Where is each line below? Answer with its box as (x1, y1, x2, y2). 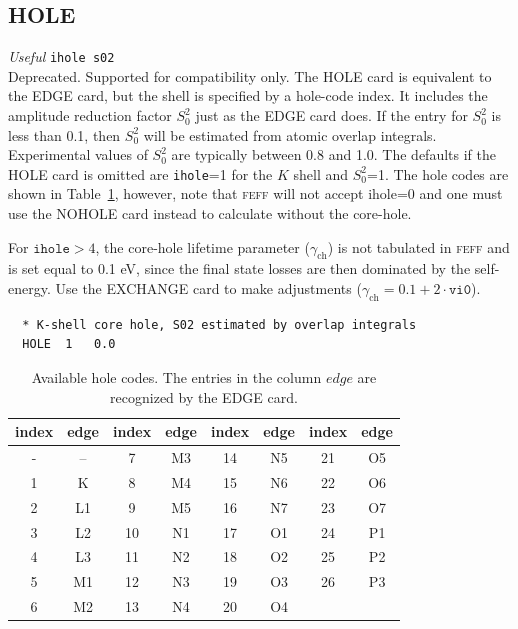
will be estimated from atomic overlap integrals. (143, 124, 437, 145)
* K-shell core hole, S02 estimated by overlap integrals (22, 317, 417, 332)
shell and (293, 163, 349, 184)
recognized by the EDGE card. (110, 386, 298, 407)
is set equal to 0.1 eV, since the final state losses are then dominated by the (8, 258, 471, 279)
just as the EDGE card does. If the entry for (195, 105, 468, 126)
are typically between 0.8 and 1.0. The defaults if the (171, 144, 496, 165)
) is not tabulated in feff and (327, 236, 510, 257)
